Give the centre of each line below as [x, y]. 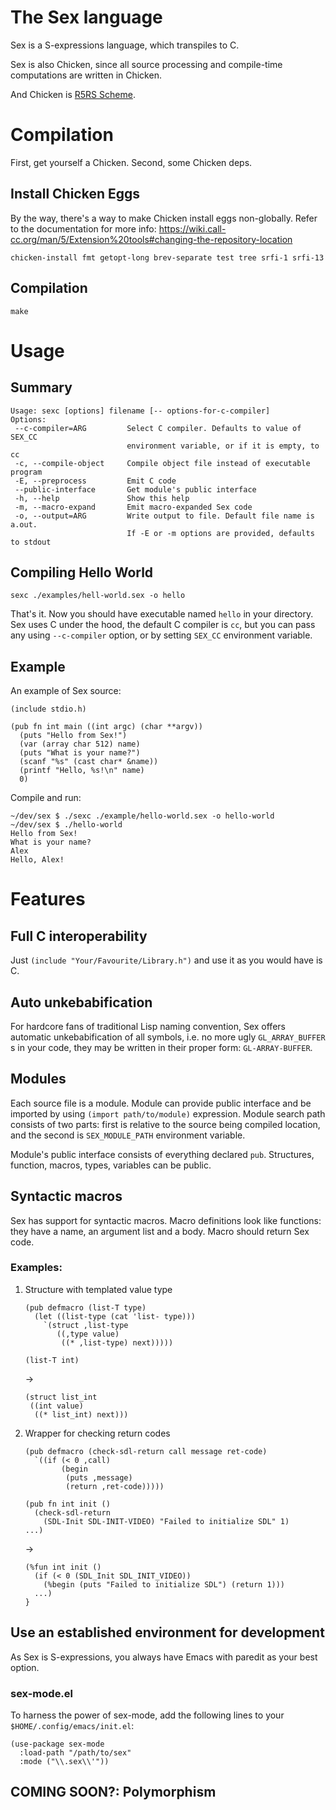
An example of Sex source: [66, 691]
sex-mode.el [42, 1693]
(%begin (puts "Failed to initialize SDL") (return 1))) [164, 1584]
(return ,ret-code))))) [115, 1486]
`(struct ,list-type [86, 1325]
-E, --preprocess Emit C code [95, 481]
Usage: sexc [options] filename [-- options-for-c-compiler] [140, 411]
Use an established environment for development [167, 1632]
